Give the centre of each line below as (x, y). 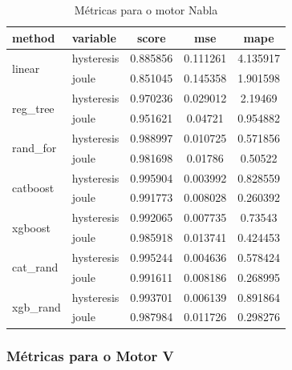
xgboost (31, 227)
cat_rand (35, 267)
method (34, 37)
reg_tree (33, 108)
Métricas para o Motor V (90, 356)
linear (26, 68)
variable (94, 37)
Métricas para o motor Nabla (146, 10)
